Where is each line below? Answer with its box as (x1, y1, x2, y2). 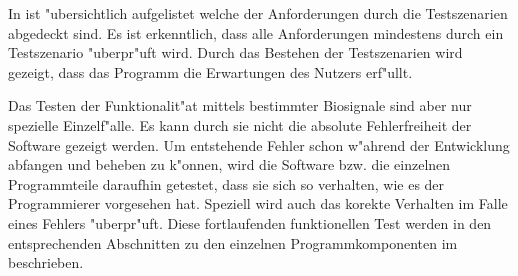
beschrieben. (8, 252, 84, 273)
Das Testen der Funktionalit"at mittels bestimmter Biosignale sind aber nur (8, 95, 472, 116)
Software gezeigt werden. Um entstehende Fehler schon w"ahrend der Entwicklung (8, 134, 510, 155)
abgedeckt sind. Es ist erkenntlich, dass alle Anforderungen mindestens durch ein (8, 22, 504, 43)
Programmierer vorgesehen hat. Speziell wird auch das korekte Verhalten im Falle (8, 193, 508, 214)
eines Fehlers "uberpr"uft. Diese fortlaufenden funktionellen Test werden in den (8, 212, 492, 233)
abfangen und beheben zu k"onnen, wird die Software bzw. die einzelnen (8, 154, 451, 175)
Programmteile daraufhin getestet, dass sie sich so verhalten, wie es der (8, 173, 445, 194)
